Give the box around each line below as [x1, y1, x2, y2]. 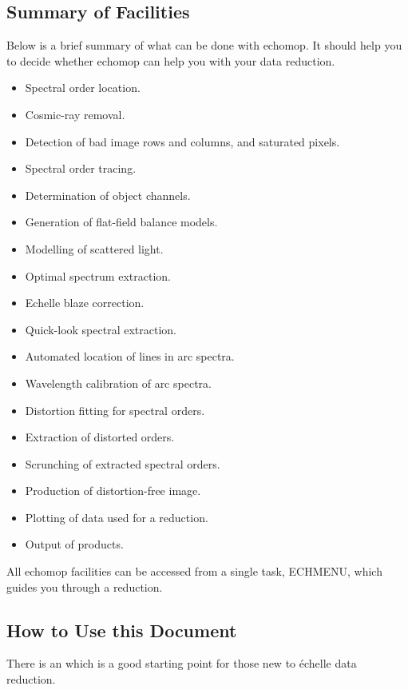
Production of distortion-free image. [25, 482, 201, 499]
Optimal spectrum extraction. [25, 267, 171, 284]
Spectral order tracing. [25, 160, 137, 177]
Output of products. [25, 536, 124, 552]
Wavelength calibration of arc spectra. [25, 374, 212, 391]
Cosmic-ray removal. [25, 106, 125, 122]
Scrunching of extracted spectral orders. [25, 455, 220, 472]
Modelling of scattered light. [25, 240, 164, 257]
